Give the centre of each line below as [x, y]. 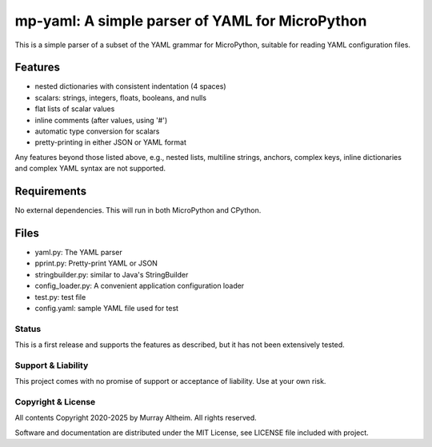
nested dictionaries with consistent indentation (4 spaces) [131, 86]
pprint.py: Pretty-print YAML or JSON [96, 263]
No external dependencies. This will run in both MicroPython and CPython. [138, 210]
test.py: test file [60, 297]
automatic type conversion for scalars [97, 131]
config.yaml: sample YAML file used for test [107, 308]
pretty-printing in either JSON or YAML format [111, 142]
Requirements [51, 191]
